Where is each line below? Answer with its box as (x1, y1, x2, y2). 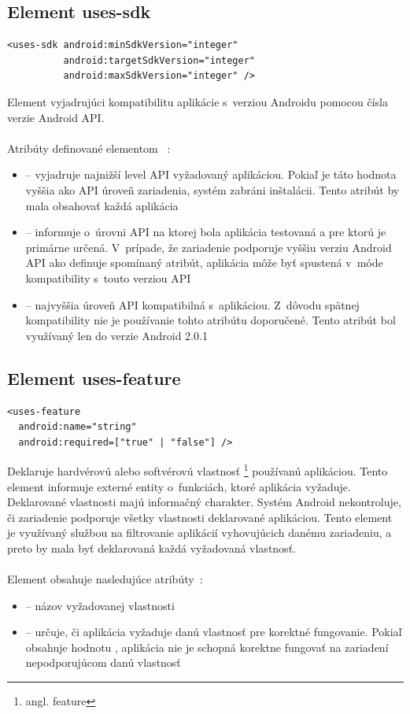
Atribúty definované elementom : (7, 139, 171, 156)
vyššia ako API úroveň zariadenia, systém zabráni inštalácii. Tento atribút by (25, 181, 400, 198)
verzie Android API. (7, 109, 105, 125)
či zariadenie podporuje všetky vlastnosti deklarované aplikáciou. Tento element (7, 509, 393, 525)
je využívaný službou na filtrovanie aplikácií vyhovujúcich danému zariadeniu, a (7, 524, 392, 541)
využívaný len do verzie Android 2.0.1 (25, 327, 208, 343)
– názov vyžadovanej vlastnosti (25, 597, 175, 613)
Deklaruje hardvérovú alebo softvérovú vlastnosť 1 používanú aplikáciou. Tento (7, 461, 388, 479)
